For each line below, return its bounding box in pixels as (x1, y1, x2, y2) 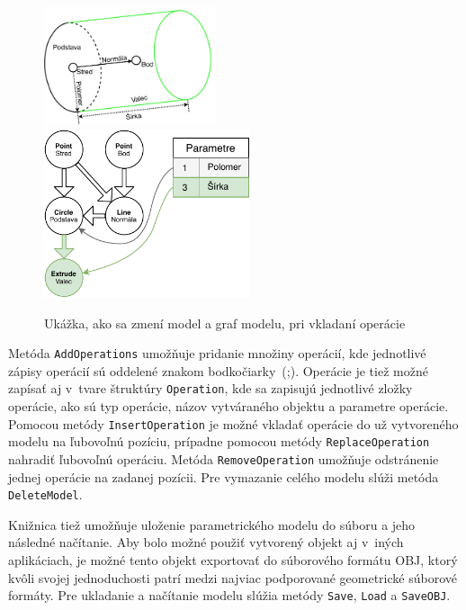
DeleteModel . (8, 485, 83, 504)
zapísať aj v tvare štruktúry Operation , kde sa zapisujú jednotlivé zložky (8, 379, 413, 398)
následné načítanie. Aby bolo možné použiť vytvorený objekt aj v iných (8, 533, 404, 552)
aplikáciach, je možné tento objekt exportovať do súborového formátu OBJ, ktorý (8, 551, 458, 569)
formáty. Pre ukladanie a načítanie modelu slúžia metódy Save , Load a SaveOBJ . (8, 586, 451, 605)
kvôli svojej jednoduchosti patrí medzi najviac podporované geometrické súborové (8, 568, 457, 587)
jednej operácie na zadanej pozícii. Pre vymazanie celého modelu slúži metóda (8, 467, 439, 486)
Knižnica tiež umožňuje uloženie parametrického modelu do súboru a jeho (8, 515, 416, 534)
